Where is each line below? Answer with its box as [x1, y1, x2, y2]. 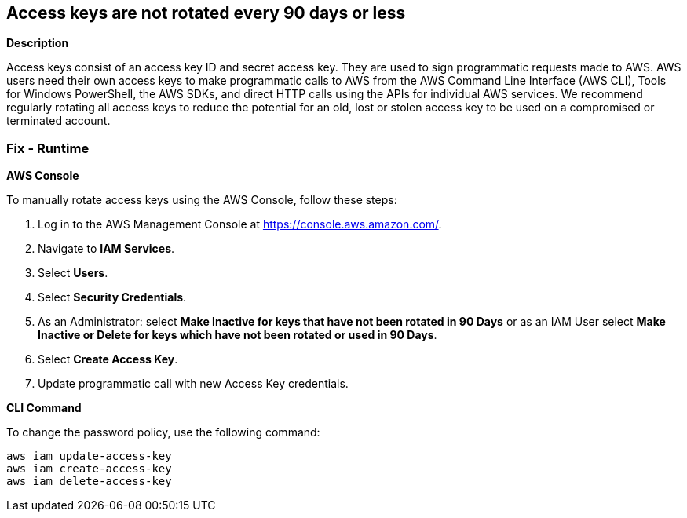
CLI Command [6, 401, 82, 415]
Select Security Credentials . [38, 290, 187, 305]
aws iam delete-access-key [6, 475, 172, 488]
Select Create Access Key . [38, 352, 178, 367]
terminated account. [6, 114, 111, 128]
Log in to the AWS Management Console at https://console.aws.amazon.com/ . [38, 217, 442, 232]
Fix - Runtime [6, 140, 90, 156]
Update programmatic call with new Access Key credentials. [38, 377, 349, 391]
